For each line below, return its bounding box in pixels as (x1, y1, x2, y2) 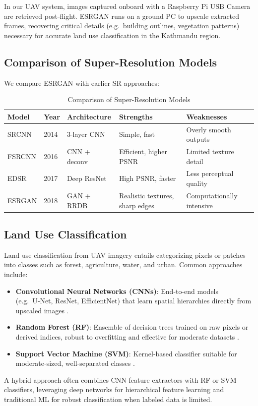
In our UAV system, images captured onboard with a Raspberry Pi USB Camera (4, 1, 251, 11)
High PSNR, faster (119, 173, 176, 183)
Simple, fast (119, 129, 155, 139)
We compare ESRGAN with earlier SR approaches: (4, 77, 159, 88)
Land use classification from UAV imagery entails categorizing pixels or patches (4, 249, 246, 260)
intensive (186, 200, 213, 210)
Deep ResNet (66, 173, 107, 183)
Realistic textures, (119, 190, 174, 200)
